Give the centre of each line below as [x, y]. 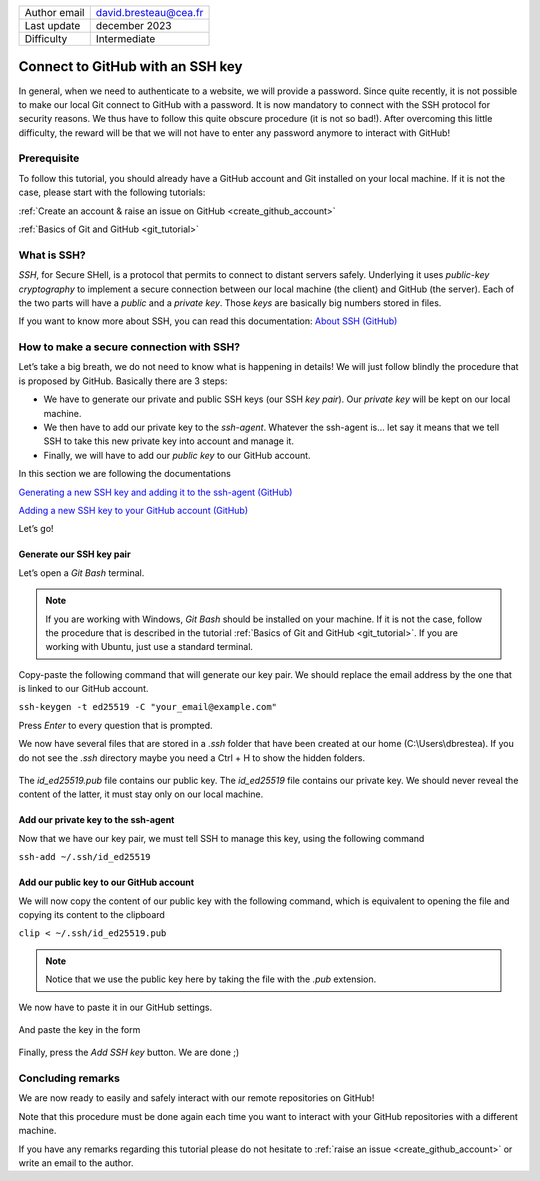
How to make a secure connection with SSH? [129, 347]
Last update [52, 25]
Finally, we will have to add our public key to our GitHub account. [177, 455]
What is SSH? [52, 255]
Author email [54, 12]
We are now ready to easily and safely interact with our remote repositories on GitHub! [196, 1098]
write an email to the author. [76, 1163]
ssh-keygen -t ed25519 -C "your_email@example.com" [148, 707]
